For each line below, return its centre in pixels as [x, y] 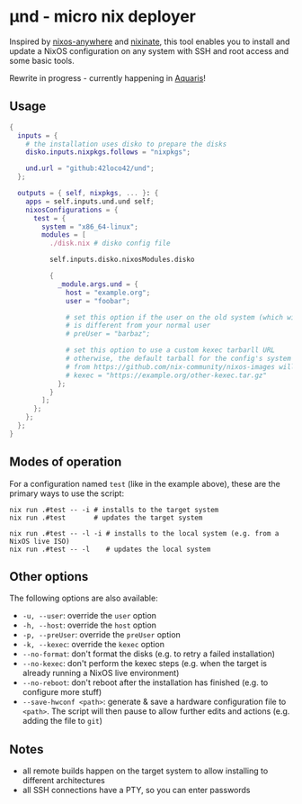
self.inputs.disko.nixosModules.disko [122, 260]
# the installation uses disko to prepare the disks [126, 144]
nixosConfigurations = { [72, 210]
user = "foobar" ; [98, 301]
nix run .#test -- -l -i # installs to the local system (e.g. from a [144, 533]
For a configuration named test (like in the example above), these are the [145, 483]
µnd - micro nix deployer [102, 17]
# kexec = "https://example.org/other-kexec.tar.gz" [167, 375]
